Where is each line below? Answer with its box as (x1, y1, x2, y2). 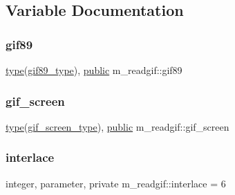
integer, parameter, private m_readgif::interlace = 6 (6, 176, 226, 190)
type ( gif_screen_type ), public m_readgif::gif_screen (6, 119, 229, 133)
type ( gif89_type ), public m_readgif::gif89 (6, 63, 182, 77)
